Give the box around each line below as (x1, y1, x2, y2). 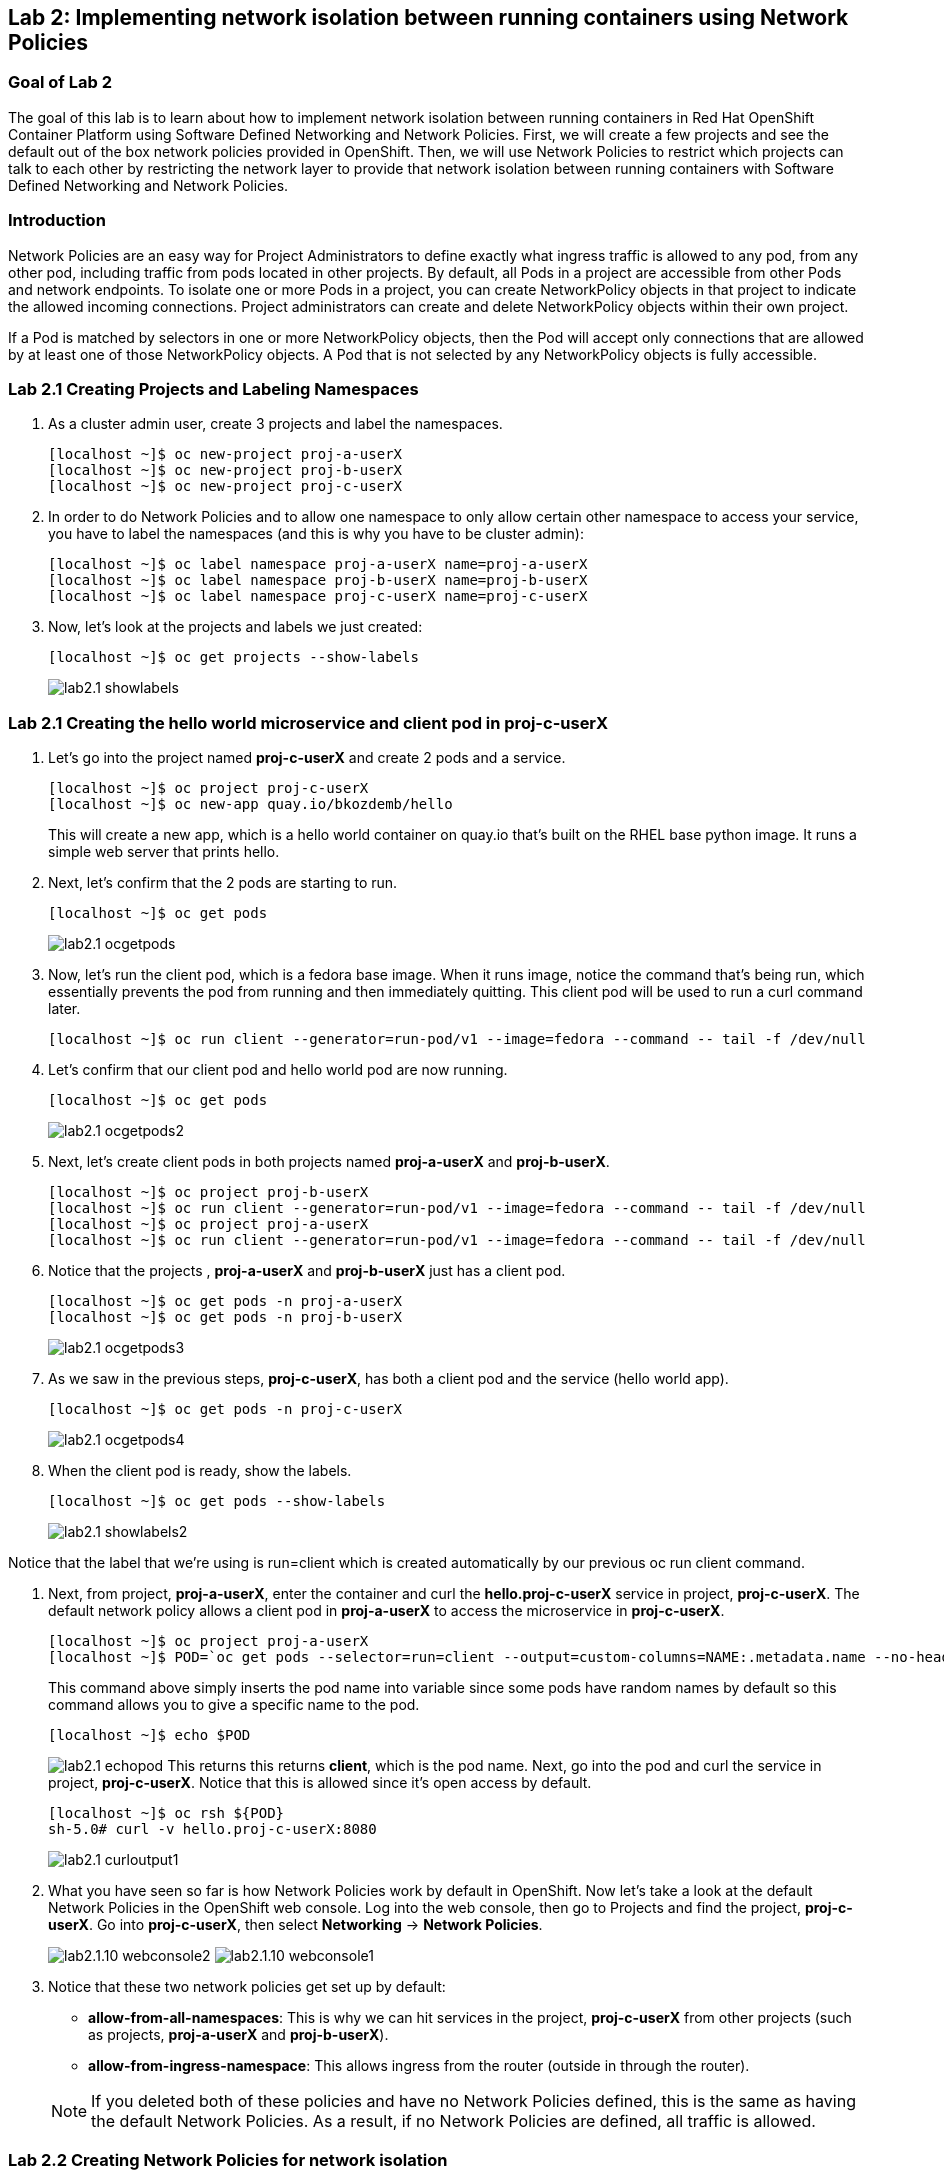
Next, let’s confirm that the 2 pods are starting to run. (48, 874, 398, 892)
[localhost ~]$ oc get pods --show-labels (48, 1493, 386, 1510)
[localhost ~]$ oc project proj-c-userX (48, 780, 369, 797)
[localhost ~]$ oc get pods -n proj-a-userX (48, 1293, 403, 1310)
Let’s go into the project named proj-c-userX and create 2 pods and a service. (48, 749, 566, 767)
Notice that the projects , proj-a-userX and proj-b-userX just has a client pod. (48, 1262, 566, 1280)
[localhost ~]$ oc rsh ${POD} (48, 1805, 285, 1822)
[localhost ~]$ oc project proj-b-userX (48, 1184, 369, 1201)
